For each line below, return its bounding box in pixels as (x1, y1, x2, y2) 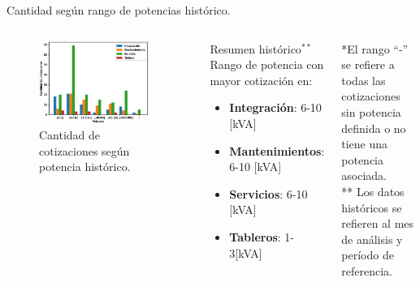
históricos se (341, 199, 402, 216)
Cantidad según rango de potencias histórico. (6, 2, 231, 18)
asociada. (341, 167, 387, 184)
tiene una (341, 135, 388, 152)
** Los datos (341, 182, 405, 199)
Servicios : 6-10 (229, 185, 308, 202)
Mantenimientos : (229, 142, 325, 159)
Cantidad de (39, 126, 101, 143)
